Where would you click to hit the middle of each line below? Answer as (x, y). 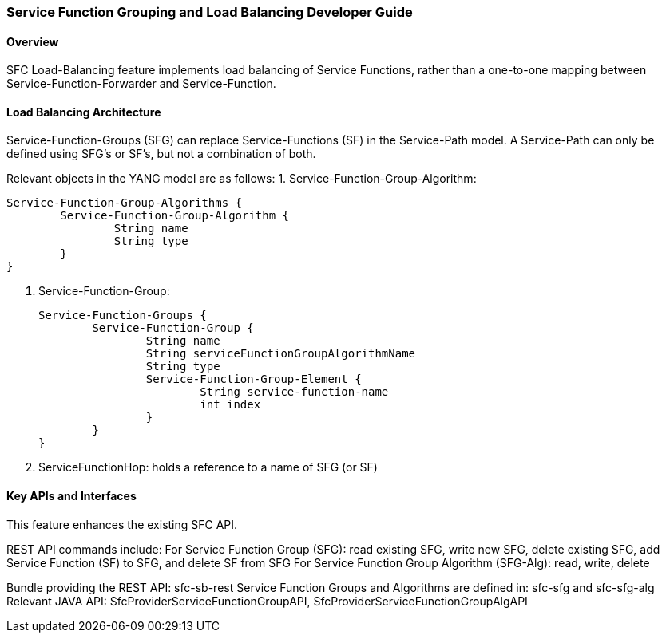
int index (230, 405)
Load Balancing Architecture (84, 112)
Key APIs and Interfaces (71, 496)
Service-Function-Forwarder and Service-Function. (141, 84)
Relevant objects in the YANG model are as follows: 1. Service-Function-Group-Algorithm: (242, 179)
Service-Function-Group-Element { (254, 379)
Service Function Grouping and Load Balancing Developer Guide (210, 12)
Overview (33, 41)
